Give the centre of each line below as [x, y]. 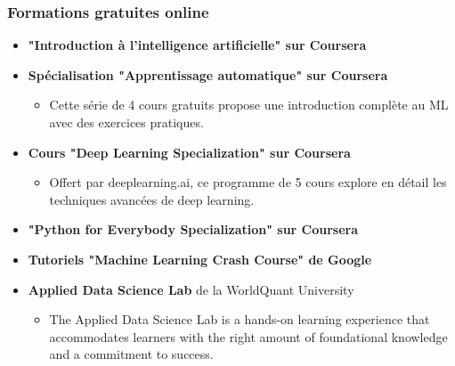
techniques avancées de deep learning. [152, 199]
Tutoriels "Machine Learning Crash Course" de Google [200, 259]
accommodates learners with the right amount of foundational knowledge [248, 336]
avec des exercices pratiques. [126, 122]
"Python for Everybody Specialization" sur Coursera [193, 229]
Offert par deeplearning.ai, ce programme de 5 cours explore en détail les [248, 182]
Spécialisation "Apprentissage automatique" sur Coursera [208, 74]
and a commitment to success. [131, 354]
